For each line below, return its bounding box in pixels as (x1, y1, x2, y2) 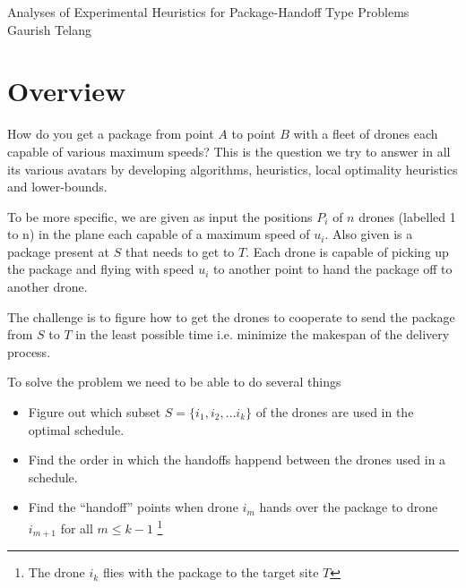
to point (231, 124, 276, 143)
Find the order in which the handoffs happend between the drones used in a (28, 450, 446, 469)
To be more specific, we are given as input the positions (7, 207, 313, 226)
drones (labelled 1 (358, 207, 456, 226)
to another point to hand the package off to (213, 260, 453, 278)
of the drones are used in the (255, 403, 414, 422)
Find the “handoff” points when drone (28, 498, 238, 516)
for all (60, 518, 93, 537)
